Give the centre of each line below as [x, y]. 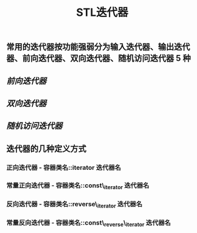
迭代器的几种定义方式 [46, 149]
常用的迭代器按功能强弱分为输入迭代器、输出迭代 [98, 47]
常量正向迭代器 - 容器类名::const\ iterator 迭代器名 [78, 186]
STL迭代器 [102, 12]
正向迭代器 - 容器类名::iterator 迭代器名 [64, 167]
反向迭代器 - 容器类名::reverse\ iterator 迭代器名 [74, 205]
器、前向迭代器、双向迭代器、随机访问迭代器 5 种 [99, 58]
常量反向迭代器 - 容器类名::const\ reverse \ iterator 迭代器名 [89, 223]
